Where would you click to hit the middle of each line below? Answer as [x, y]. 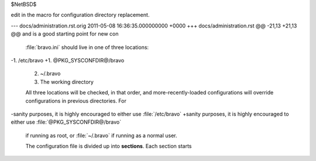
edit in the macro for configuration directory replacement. [80, 15]
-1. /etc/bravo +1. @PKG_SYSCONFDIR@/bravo [68, 60]
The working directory [67, 82]
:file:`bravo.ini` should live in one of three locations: [87, 47]
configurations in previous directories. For [76, 101]
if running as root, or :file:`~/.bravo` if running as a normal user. [102, 135]
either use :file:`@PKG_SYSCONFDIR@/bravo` [66, 122]
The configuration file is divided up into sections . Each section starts [109, 146]
